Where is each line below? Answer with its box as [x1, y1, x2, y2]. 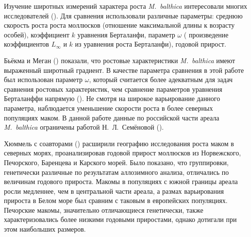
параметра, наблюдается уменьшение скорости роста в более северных [4, 102, 213, 113]
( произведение [184, 29, 229, 39]
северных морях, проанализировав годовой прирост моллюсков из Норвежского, [4, 148, 241, 158]
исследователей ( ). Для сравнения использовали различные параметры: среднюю [4, 10, 243, 20]
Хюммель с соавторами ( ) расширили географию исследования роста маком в [4, 138, 234, 148]
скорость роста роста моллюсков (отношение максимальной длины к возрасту [4, 20, 235, 30]
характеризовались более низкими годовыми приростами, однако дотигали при [4, 214, 237, 224]
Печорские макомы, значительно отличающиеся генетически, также [4, 204, 203, 215]
